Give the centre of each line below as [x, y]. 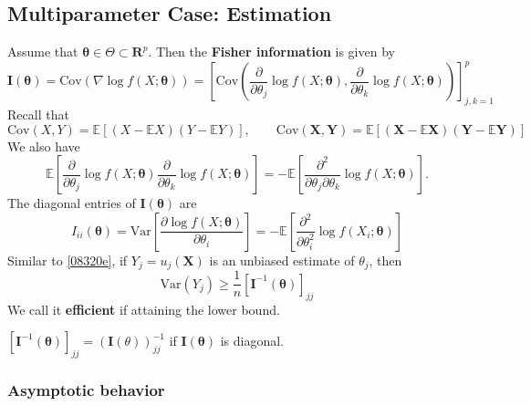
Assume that [43, 52]
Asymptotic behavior [86, 389]
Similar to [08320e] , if [68, 260]
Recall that [38, 115]
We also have [44, 146]
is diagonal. [252, 341]
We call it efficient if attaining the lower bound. [144, 309]
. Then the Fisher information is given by [271, 52]
